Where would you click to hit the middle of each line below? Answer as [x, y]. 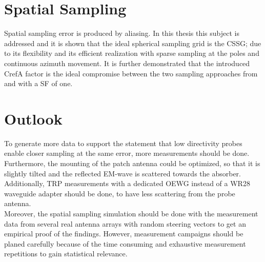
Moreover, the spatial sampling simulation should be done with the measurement [131, 213]
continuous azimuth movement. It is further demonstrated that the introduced [127, 63]
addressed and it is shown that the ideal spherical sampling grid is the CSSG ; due [133, 43]
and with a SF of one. [38, 83]
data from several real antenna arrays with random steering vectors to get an [125, 223]
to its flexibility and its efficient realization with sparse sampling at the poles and [132, 53]
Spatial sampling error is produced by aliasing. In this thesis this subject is [122, 33]
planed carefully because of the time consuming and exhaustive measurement [125, 243]
